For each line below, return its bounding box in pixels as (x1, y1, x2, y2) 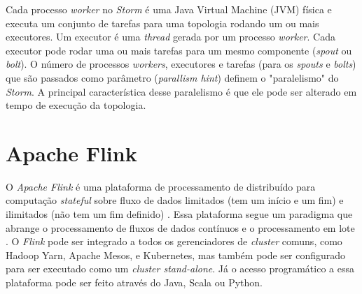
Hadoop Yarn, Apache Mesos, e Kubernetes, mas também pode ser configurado (6, 247, 346, 262)
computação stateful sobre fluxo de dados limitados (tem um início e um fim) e (6, 193, 344, 207)
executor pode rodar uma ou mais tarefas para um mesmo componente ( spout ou (6, 43, 352, 57)
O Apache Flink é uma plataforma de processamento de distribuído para (6, 179, 316, 193)
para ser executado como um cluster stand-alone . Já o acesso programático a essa (6, 261, 354, 276)
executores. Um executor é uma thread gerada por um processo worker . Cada (6, 29, 335, 44)
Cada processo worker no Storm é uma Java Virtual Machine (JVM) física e (6, 2, 332, 16)
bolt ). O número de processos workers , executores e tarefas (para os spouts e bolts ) (6, 57, 356, 71)
